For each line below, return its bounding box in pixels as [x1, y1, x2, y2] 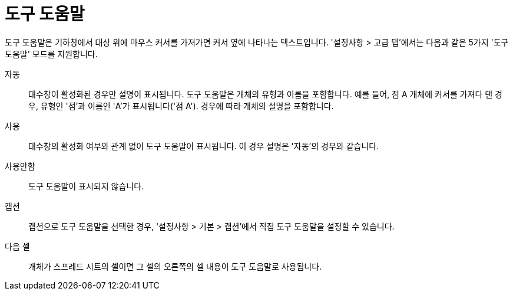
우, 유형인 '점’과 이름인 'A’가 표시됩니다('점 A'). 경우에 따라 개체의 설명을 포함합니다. [28, 100, 334, 111]
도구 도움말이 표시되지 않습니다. [28, 181, 144, 191]
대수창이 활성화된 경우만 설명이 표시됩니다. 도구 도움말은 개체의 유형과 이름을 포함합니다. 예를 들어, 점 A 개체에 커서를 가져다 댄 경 [28, 88, 502, 99]
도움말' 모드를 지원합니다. [5, 48, 98, 59]
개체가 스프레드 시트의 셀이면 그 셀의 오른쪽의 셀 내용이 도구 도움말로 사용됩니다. [28, 261, 322, 271]
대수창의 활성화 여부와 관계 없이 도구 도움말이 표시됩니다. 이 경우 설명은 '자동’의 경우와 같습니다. [28, 140, 379, 151]
